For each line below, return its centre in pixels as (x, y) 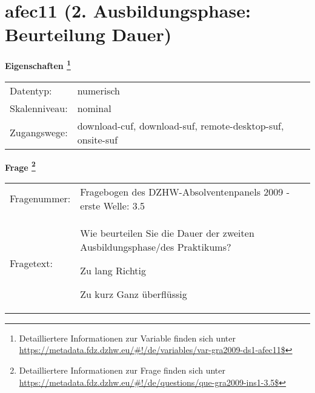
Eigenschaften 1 (38, 64)
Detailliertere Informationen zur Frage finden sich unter (122, 370)
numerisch (98, 90)
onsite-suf (98, 139)
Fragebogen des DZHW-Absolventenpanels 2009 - (185, 191)
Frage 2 (20, 166)
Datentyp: (31, 90)
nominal (94, 108)
